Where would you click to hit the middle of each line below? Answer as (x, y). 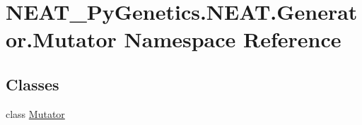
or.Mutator (61, 39)
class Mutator (35, 113)
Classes (33, 84)
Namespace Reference (233, 39)
